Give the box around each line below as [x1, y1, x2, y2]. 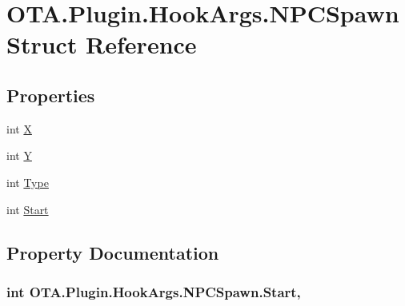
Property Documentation [6, 240, 219, 264]
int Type [6, 173, 49, 190]
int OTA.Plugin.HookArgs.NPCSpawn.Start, [6, 281, 301, 301]
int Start [6, 201, 49, 217]
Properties [6, 82, 95, 107]
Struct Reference [6, 28, 197, 61]
